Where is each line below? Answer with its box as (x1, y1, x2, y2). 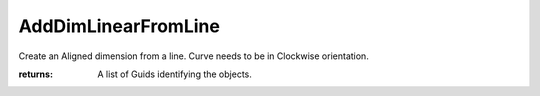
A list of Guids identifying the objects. (97, 68, 252, 80)
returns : (18, 68, 54, 80)
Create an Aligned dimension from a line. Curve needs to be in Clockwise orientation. (18, 50, 369, 62)
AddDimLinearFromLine (18, 15, 220, 37)
